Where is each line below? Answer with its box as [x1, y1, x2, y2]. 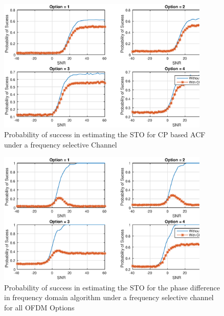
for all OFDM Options [4, 302, 75, 312]
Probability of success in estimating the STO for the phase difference [4, 282, 220, 292]
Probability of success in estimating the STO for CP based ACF [4, 129, 206, 140]
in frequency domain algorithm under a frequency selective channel [4, 292, 214, 303]
